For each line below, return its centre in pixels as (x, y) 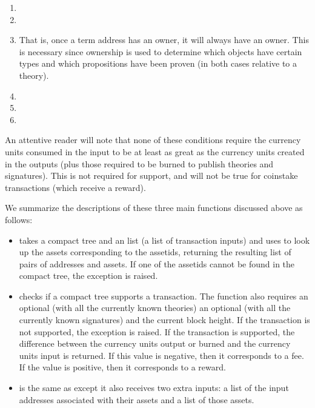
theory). (34, 75)
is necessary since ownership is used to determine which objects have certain (161, 51)
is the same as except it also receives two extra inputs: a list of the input (154, 388)
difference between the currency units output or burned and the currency (155, 343)
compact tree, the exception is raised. (88, 276)
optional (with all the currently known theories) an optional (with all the (155, 308)
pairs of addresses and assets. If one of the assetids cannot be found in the (157, 263)
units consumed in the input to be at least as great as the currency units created (155, 151)
